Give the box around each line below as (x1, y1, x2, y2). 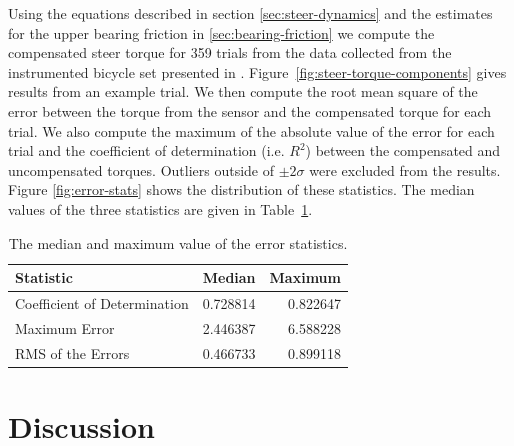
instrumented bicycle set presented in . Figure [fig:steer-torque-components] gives (8, 61, 507, 82)
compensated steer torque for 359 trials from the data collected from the (8, 42, 452, 63)
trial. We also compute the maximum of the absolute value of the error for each (8, 120, 495, 141)
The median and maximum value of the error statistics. (8, 232, 348, 253)
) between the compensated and (305, 140, 501, 161)
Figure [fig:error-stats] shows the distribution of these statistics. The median (8, 179, 475, 200)
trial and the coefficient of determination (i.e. (8, 140, 285, 161)
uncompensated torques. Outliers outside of (8, 159, 275, 180)
